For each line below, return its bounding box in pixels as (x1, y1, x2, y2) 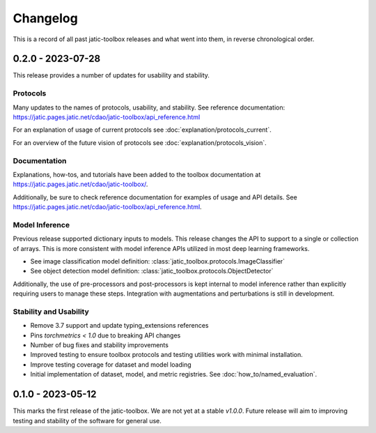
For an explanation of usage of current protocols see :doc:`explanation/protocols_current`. (13, 126, 272, 134)
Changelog (13, 10, 78, 26)
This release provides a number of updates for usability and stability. (13, 71, 210, 79)
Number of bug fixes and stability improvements (30, 341, 169, 349)
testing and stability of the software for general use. (13, 416, 162, 425)
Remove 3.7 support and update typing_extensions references (30, 321, 209, 330)
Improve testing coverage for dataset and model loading (30, 360, 191, 369)
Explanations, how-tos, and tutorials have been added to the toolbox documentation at (13, 170, 261, 178)
